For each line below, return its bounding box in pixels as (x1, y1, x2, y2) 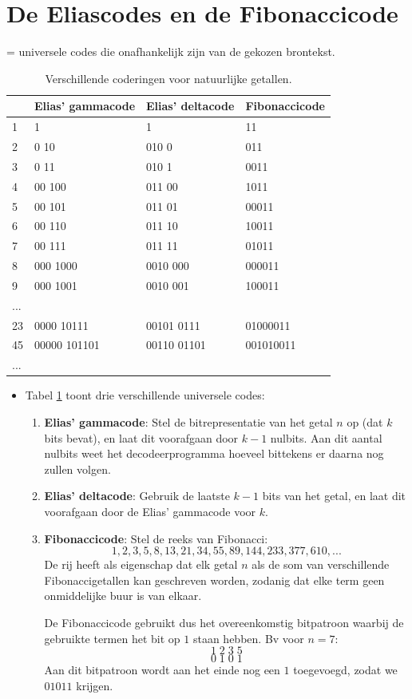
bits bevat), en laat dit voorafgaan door (44, 429, 239, 446)
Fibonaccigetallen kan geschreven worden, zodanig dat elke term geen (44, 571, 385, 588)
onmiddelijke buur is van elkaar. (44, 587, 202, 604)
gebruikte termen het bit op (44, 629, 180, 646)
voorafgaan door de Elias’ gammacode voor (44, 502, 256, 519)
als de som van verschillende (252, 556, 390, 573)
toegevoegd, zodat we (293, 661, 398, 678)
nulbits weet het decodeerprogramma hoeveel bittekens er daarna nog (44, 445, 384, 462)
